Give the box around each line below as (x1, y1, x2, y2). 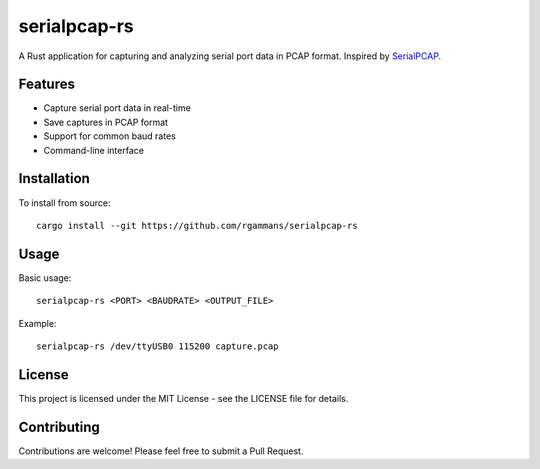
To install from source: (18, 196, 111, 209)
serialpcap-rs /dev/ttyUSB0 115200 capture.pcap (36, 341, 279, 352)
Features (18, 76, 75, 93)
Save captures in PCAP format (43, 116, 169, 128)
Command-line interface (43, 144, 145, 156)
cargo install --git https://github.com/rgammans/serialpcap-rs (36, 220, 359, 231)
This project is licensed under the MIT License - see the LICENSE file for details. (18, 392, 349, 404)
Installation (18, 170, 90, 187)
